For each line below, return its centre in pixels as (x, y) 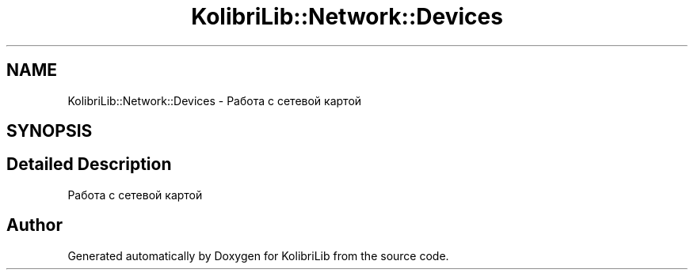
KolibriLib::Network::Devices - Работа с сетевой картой (215, 100)
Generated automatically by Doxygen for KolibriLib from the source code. (258, 255)
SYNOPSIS (50, 131)
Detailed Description (89, 164)
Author (34, 225)
